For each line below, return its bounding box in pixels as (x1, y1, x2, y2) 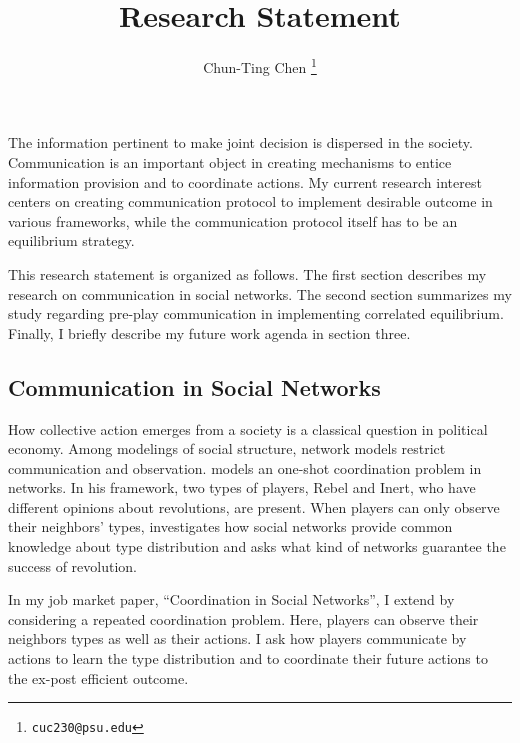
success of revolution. (8, 555, 137, 576)
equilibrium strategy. (8, 230, 135, 251)
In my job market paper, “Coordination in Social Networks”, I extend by (8, 589, 455, 610)
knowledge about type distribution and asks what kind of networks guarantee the (8, 536, 506, 557)
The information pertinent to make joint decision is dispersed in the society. (8, 132, 473, 153)
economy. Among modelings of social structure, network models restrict (8, 438, 446, 459)
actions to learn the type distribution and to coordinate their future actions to (8, 648, 488, 669)
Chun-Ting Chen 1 (203, 54, 317, 77)
